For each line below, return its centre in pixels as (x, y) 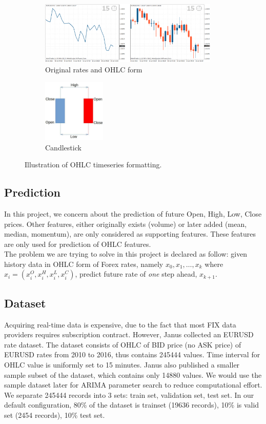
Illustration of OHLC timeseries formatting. (93, 165)
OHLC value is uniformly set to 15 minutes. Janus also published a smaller (122, 365)
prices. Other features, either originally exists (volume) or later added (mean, (126, 224)
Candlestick (63, 147)
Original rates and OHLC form (94, 69)
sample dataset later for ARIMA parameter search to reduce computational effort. (133, 385)
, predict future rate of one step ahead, (136, 274)
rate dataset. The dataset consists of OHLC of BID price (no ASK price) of (123, 344)
